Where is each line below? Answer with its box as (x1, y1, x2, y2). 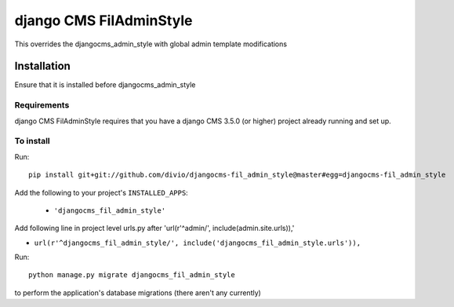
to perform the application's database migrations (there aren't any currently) (14, 287, 262, 298)
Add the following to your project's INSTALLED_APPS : (14, 188, 188, 197)
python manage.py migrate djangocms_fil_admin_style (28, 271, 235, 280)
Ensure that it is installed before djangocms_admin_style (14, 80, 196, 90)
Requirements (14, 100, 70, 111)
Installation (14, 60, 71, 73)
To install (14, 136, 50, 147)
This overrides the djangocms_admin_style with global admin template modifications (14, 39, 288, 49)
